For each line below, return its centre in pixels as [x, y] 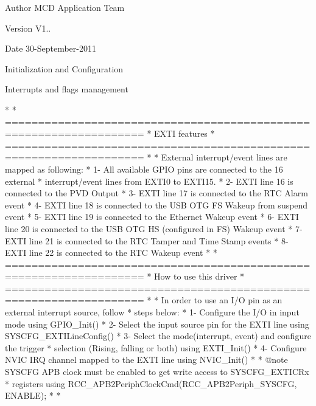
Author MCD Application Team [65, 7]
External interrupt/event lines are [224, 157]
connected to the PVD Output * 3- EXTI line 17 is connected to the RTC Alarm [156, 193]
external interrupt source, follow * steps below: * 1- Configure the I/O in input [152, 312]
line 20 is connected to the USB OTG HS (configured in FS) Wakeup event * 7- [154, 228]
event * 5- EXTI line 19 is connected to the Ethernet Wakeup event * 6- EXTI [152, 217]
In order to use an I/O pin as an [222, 300]
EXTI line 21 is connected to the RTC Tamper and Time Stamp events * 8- [147, 240]
